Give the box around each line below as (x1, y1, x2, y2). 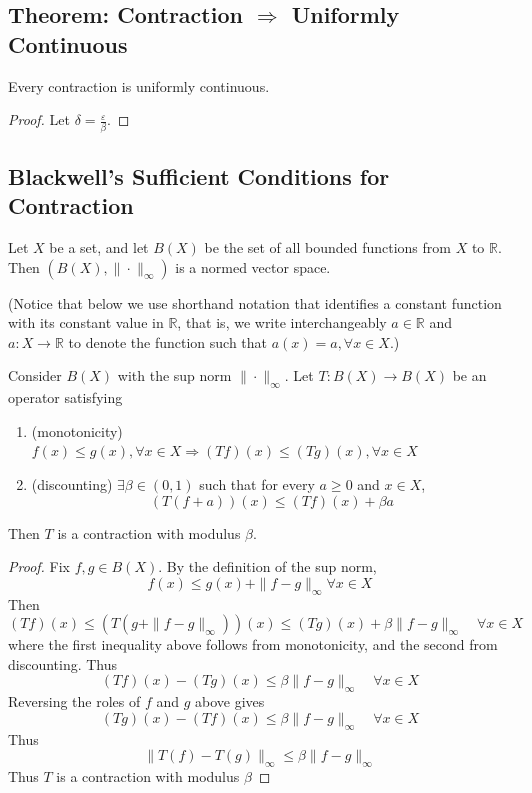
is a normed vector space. (175, 256, 331, 277)
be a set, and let (49, 237, 149, 258)
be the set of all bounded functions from (204, 237, 451, 258)
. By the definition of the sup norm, (158, 556, 377, 577)
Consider (8, 365, 62, 386)
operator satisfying (8, 387, 123, 408)
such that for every (199, 474, 315, 495)
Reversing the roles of (8, 691, 141, 712)
